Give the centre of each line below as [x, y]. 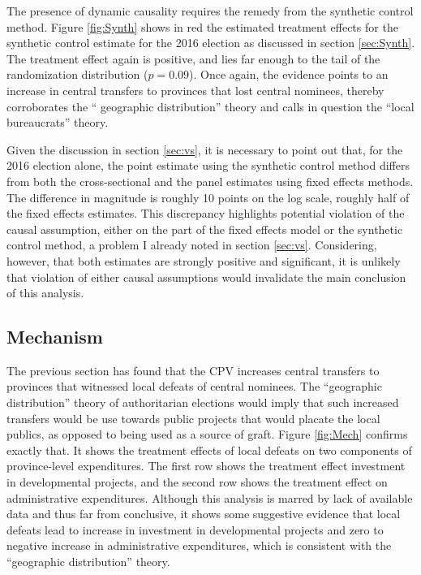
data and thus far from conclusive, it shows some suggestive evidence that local [204, 514]
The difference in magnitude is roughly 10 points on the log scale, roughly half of [208, 197]
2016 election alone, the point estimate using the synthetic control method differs [208, 165]
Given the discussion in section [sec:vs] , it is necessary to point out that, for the [205, 149]
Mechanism [55, 337]
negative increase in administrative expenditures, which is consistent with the [199, 545]
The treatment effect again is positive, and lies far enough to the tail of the [193, 58]
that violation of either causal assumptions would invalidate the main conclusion [206, 277]
